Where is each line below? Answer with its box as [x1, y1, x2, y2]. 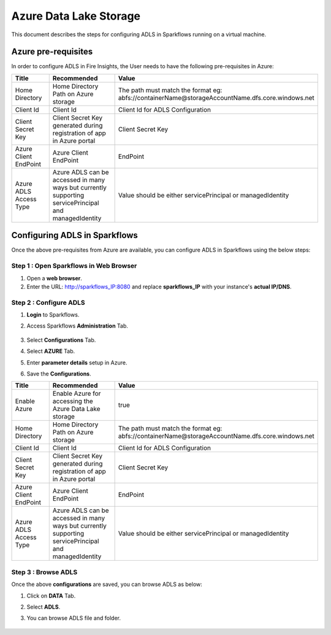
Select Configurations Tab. [26, 336, 96, 344]
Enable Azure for [52, 390, 101, 398]
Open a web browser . [26, 274, 83, 282]
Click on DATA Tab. [26, 592, 76, 599]
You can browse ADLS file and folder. [26, 614, 121, 622]
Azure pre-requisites [11, 47, 93, 57]
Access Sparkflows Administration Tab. [26, 322, 129, 329]
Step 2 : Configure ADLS [11, 298, 85, 307]
